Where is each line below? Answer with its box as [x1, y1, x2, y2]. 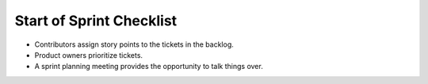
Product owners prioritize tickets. [34, 50, 143, 59]
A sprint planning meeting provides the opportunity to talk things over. [34, 62, 263, 71]
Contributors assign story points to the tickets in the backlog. [34, 40, 234, 49]
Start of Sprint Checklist [14, 12, 178, 29]
